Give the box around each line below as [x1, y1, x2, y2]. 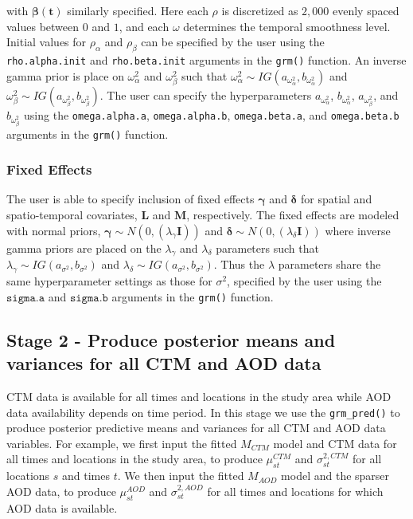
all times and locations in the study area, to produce [6, 450, 263, 467]
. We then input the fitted [117, 467, 244, 484]
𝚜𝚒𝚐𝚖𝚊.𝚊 [6, 292, 45, 304]
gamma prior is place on [6, 67, 124, 84]
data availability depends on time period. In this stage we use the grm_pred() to [6, 403, 400, 420]
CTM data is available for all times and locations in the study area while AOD [6, 388, 392, 405]
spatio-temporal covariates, [6, 206, 138, 223]
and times [62, 467, 111, 484]
